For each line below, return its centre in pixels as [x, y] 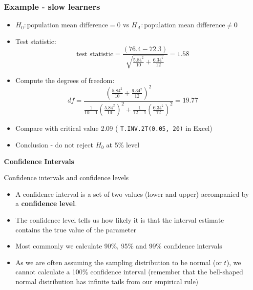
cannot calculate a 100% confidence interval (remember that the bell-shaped [129, 272]
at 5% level [123, 144]
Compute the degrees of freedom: [65, 80]
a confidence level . [46, 203]
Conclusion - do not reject [54, 144]
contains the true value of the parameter [76, 229]
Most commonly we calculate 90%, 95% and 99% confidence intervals [119, 246]
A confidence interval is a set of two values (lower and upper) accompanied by [132, 194]
